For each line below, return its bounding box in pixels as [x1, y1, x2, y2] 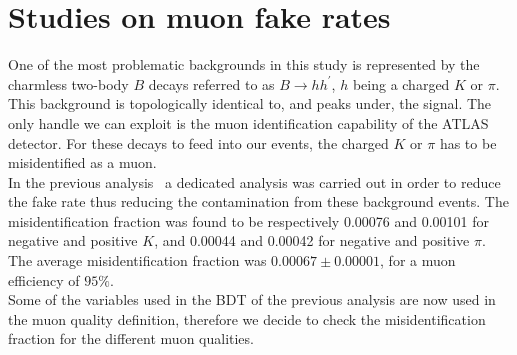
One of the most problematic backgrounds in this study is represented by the [8, 54, 480, 75]
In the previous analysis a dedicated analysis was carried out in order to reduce [8, 171, 501, 192]
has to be [439, 132, 497, 153]
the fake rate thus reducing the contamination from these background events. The [8, 191, 509, 212]
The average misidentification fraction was [8, 250, 267, 271]
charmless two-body [8, 73, 129, 94]
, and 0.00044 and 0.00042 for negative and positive [154, 230, 470, 251]
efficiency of [8, 269, 80, 290]
